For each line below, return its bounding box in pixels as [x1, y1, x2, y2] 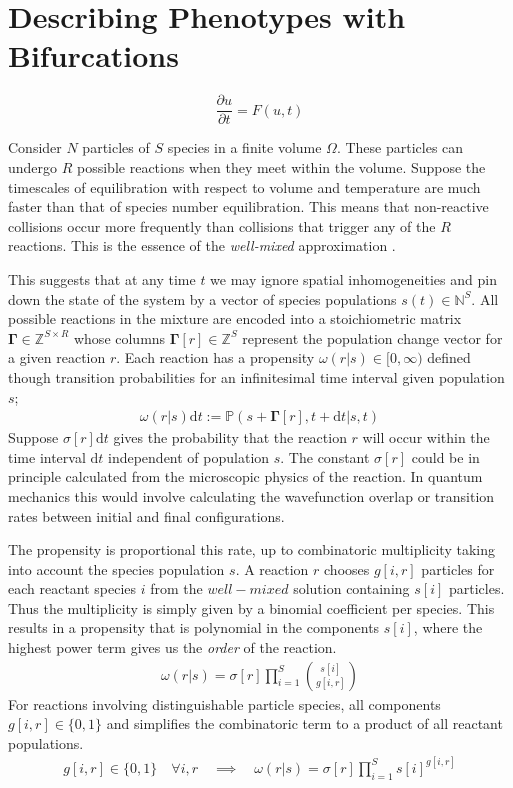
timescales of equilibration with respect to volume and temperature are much [8, 176, 481, 197]
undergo [8, 156, 58, 177]
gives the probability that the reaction [113, 427, 347, 448]
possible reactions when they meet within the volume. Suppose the [77, 156, 486, 177]
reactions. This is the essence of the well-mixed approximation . [8, 235, 396, 256]
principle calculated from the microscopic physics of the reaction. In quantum [8, 466, 483, 487]
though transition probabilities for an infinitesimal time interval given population [8, 366, 505, 387]
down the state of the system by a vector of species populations [8, 288, 397, 309]
